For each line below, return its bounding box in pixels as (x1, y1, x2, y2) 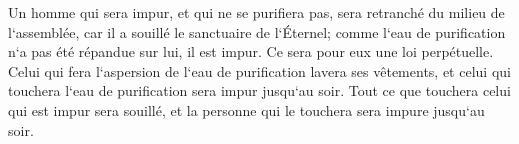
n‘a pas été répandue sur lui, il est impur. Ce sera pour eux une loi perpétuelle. (8, 41, 494, 62)
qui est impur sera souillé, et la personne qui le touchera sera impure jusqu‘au (8, 99, 485, 120)
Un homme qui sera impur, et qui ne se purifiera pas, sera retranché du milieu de (8, 2, 505, 22)
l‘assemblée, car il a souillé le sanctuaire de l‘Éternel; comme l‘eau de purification (8, 21, 506, 42)
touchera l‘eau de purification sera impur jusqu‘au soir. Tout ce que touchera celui (8, 80, 511, 101)
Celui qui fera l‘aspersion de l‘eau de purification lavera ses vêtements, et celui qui (8, 60, 511, 81)
